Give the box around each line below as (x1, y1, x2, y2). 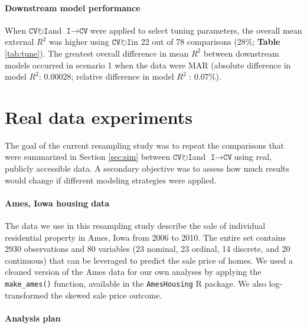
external (5, 35, 34, 48)
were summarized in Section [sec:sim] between (5, 150, 171, 163)
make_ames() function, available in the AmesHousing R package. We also (5, 277, 266, 290)
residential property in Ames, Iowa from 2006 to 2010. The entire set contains (5, 231, 286, 243)
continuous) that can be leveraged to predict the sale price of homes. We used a (5, 254, 293, 266)
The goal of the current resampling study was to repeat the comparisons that (5, 139, 285, 151)
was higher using (49, 35, 109, 48)
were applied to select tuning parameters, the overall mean (90, 24, 302, 36)
